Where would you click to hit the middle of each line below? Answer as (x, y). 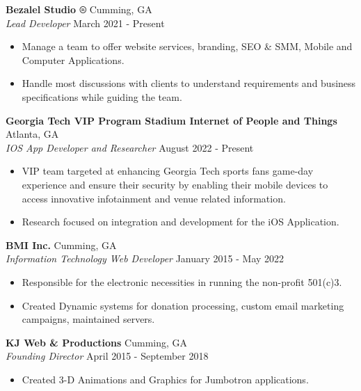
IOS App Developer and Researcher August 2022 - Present (130, 147)
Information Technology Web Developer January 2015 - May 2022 (145, 258)
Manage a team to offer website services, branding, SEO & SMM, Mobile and (187, 46)
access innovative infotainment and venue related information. (154, 198)
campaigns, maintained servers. (88, 319)
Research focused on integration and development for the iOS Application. (180, 222)
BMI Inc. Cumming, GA (61, 245)
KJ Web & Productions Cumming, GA (97, 342)
